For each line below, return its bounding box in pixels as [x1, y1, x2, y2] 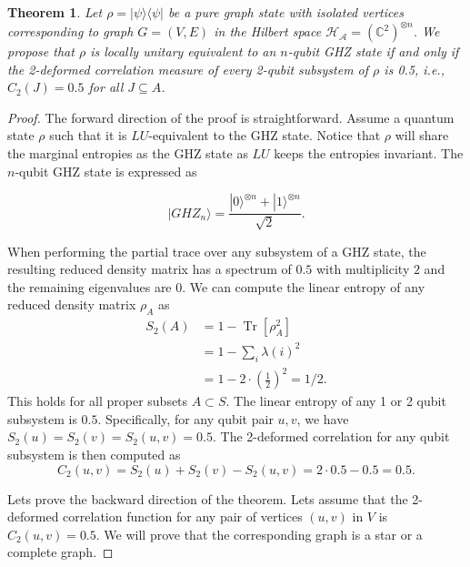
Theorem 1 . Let [7, 3, 103, 21]
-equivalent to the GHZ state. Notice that [148, 126, 381, 145]
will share [395, 126, 449, 145]
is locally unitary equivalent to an [90, 42, 276, 61]
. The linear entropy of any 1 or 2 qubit [225, 391, 446, 410]
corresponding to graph [7, 22, 134, 41]
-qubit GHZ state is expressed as [15, 161, 197, 180]
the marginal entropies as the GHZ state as [7, 144, 248, 163]
